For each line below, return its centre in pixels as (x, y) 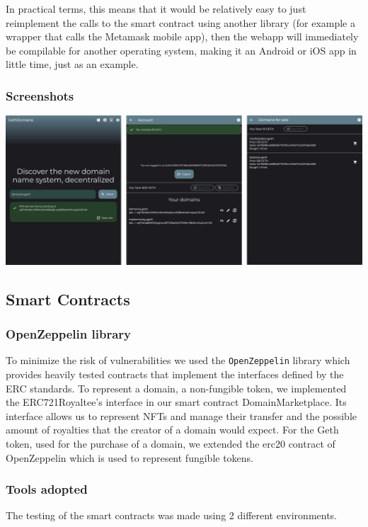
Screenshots (40, 95)
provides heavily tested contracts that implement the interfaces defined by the (175, 374)
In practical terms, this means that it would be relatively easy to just (156, 8)
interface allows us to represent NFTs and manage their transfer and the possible (182, 415)
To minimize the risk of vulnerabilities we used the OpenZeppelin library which (178, 360)
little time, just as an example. (72, 64)
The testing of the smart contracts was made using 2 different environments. (172, 515)
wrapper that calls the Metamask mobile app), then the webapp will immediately (182, 36)
